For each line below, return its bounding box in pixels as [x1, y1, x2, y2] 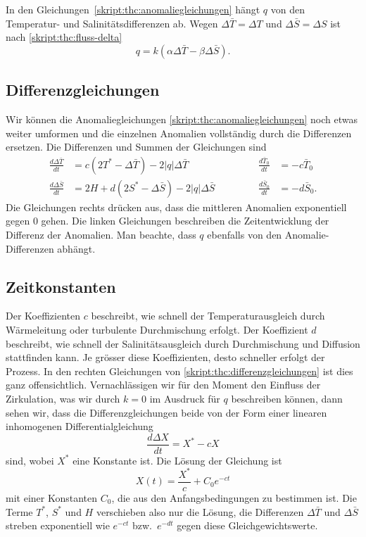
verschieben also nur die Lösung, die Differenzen [96, 504, 304, 519]
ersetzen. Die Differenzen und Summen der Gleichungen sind [6, 139, 267, 154]
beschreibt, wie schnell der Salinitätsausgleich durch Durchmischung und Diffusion [6, 336, 360, 350]
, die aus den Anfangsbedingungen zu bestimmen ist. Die [111, 490, 357, 505]
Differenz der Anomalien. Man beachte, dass [6, 227, 196, 242]
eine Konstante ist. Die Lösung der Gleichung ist [72, 453, 282, 467]
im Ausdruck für [149, 391, 220, 405]
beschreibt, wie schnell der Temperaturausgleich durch [91, 308, 325, 323]
